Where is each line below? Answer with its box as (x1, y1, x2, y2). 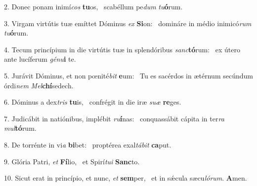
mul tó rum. (4, 123, 37, 133)
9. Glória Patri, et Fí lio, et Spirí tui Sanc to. (4, 156, 140, 166)
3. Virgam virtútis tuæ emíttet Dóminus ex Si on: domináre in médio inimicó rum (4, 18, 252, 28)
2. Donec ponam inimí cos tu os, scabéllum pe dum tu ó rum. (4, 1, 183, 11)
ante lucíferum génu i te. (4, 54, 76, 64)
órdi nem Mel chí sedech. (4, 80, 74, 90)
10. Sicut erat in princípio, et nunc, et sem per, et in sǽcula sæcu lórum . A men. (4, 173, 247, 183)
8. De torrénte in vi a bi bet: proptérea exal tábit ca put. (4, 139, 171, 149)
